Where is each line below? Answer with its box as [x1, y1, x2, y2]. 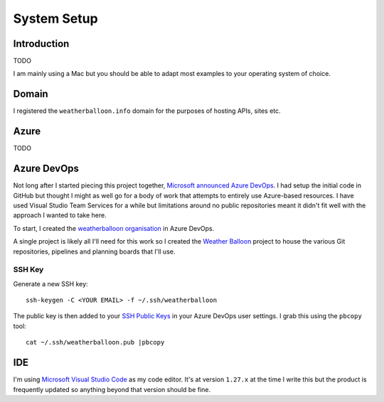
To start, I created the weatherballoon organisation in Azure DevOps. [13, 224, 215, 232]
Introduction [13, 38, 70, 50]
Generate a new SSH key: [13, 279, 88, 288]
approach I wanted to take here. [13, 211, 107, 219]
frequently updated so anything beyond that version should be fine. [13, 385, 211, 393]
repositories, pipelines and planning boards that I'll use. [13, 247, 176, 256]
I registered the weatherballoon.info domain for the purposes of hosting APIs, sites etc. [13, 107, 281, 115]
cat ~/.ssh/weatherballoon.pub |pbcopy [26, 338, 165, 347]
